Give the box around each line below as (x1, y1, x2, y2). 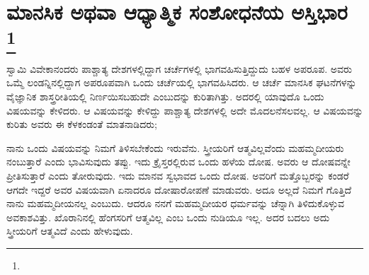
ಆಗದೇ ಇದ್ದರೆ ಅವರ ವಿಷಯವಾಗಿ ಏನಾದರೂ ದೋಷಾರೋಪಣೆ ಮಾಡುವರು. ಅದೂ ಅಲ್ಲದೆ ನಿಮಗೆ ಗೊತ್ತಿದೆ (6, 182, 352, 197)
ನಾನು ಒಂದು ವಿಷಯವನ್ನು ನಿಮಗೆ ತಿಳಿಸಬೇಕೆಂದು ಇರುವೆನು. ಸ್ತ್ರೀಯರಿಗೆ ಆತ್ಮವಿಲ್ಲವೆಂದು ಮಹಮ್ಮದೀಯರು (6, 140, 344, 155)
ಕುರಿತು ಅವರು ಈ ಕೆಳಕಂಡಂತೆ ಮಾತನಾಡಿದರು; (6, 117, 157, 131)
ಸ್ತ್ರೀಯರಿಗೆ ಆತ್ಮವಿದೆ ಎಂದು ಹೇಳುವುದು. (6, 223, 133, 238)
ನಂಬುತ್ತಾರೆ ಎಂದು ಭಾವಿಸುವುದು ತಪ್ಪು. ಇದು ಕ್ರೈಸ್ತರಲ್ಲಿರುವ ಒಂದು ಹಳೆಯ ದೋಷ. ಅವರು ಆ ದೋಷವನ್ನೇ (6, 154, 351, 169)
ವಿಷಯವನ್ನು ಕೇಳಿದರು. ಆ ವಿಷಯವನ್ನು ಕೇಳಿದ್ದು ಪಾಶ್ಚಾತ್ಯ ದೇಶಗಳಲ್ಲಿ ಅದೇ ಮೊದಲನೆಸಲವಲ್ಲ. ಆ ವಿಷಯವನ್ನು (6, 103, 363, 117)
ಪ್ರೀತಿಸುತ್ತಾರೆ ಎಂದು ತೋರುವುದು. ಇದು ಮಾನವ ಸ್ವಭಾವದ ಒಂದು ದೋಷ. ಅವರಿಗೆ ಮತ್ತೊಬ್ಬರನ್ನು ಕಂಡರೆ (6, 168, 349, 182)
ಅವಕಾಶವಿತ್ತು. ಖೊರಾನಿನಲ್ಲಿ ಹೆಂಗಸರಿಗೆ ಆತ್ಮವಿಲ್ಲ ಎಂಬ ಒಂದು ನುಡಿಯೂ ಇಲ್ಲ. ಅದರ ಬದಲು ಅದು (6, 209, 330, 224)
